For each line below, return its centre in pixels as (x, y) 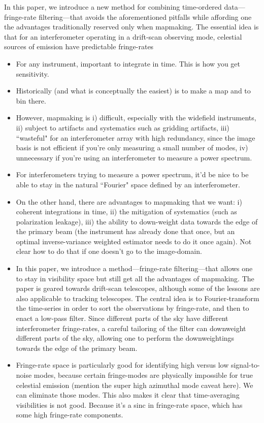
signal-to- (245, 365)
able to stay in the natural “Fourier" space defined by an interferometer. (128, 184)
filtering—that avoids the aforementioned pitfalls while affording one (145, 17)
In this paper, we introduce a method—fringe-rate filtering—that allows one (134, 268)
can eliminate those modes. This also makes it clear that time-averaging (128, 395)
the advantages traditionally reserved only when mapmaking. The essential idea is (131, 27)
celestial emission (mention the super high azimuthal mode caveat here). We (135, 385)
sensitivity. (32, 73)
